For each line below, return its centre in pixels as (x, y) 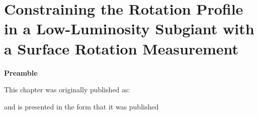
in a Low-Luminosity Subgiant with (129, 28)
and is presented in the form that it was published (81, 106)
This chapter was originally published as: (67, 90)
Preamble (21, 72)
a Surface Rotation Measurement (121, 48)
